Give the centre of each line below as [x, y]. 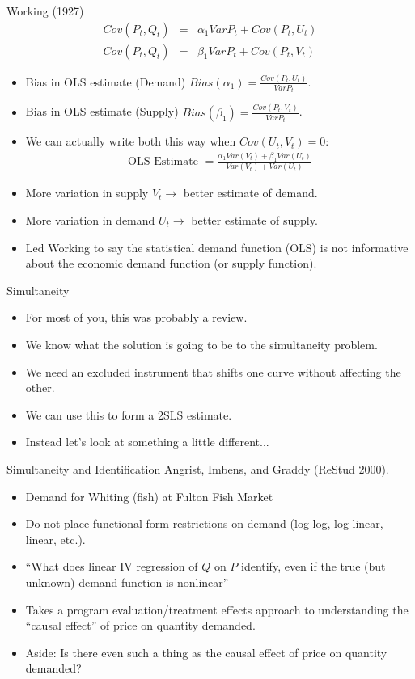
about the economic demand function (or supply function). [171, 263]
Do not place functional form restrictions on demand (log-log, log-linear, [204, 523]
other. [40, 388]
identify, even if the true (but [313, 566]
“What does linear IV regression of [112, 566]
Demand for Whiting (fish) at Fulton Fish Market [149, 496]
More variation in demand [90, 220]
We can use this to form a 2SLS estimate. [129, 414]
